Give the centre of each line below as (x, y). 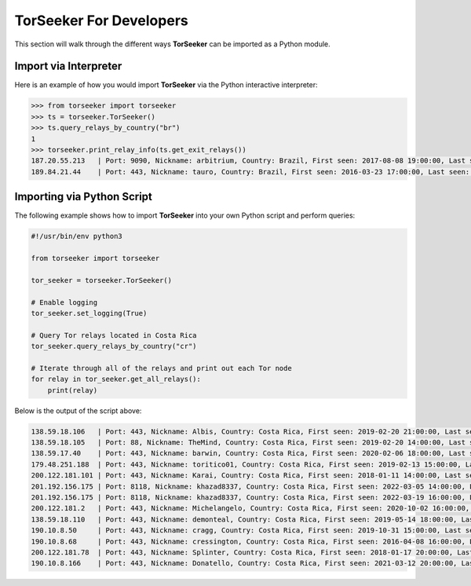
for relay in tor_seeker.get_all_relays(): (116, 379)
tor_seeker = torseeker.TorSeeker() (102, 280)
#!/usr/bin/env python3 (77, 236)
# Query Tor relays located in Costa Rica (114, 335)
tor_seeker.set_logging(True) (89, 313)
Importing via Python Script (84, 197)
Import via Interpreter (68, 66)
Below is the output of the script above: (78, 410)
